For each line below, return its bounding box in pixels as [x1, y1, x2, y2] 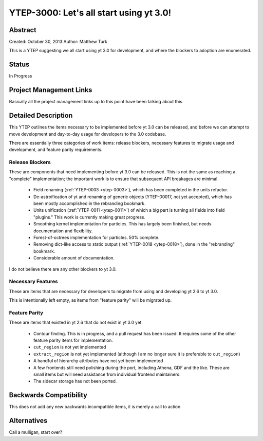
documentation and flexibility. [33, 228, 93, 234]
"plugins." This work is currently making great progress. [33, 214, 146, 220]
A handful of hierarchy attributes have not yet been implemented [33, 358, 163, 364]
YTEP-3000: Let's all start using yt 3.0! [9, 7, 171, 18]
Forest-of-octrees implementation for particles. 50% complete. [33, 235, 160, 240]
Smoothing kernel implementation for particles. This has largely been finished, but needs [33, 221, 212, 227]
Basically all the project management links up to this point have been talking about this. [9, 99, 184, 105]
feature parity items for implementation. [33, 337, 113, 343]
